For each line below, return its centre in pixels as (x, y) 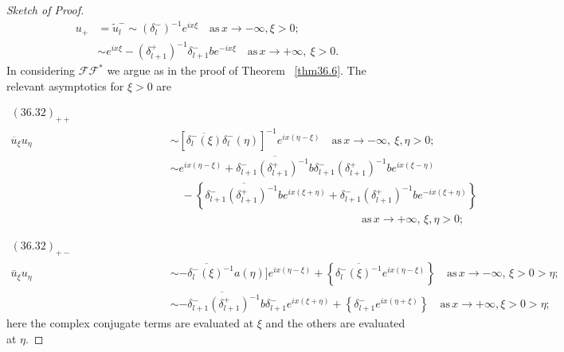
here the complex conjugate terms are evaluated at (130, 323)
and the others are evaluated (335, 323)
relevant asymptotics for (65, 85)
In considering (41, 70)
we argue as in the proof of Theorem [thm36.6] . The (237, 70)
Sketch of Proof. (45, 10)
